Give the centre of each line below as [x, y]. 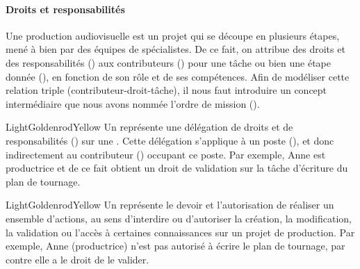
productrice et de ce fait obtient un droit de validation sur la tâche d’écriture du [177, 168]
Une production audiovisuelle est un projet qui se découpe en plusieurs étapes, [173, 35]
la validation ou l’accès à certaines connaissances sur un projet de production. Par [180, 232]
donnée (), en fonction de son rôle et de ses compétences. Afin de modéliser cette [178, 76]
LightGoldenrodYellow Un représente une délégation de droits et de [149, 127]
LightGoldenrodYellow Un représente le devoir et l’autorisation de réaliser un [170, 205]
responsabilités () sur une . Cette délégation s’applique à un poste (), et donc [170, 140]
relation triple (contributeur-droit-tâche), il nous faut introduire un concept [166, 90]
